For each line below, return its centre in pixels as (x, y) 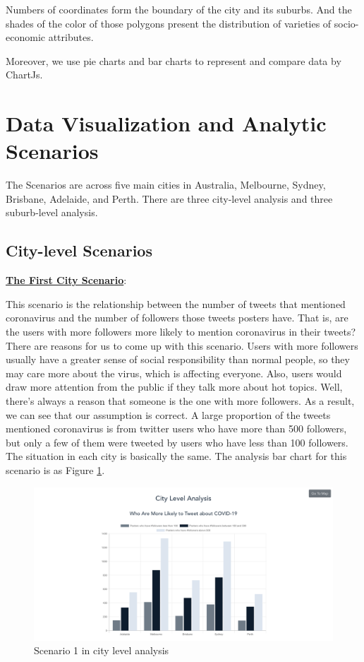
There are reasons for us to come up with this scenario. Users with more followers (182, 345)
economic (25, 37)
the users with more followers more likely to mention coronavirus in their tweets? (181, 332)
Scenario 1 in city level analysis (102, 650)
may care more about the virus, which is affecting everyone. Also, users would (174, 373)
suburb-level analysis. (52, 212)
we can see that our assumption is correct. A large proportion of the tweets (168, 414)
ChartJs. (24, 75)
